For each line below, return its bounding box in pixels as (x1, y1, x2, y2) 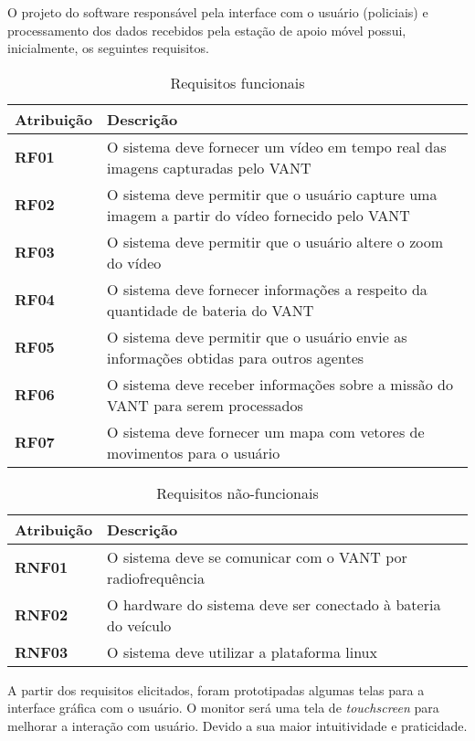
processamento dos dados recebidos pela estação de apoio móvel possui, (7, 20, 406, 39)
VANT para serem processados (107, 394, 303, 416)
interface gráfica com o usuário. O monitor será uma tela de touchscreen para (7, 698, 439, 717)
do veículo (107, 614, 172, 636)
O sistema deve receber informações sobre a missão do (107, 373, 453, 395)
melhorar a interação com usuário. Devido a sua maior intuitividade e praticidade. (7, 715, 468, 735)
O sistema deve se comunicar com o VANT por (107, 545, 407, 567)
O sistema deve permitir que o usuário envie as (107, 325, 407, 347)
